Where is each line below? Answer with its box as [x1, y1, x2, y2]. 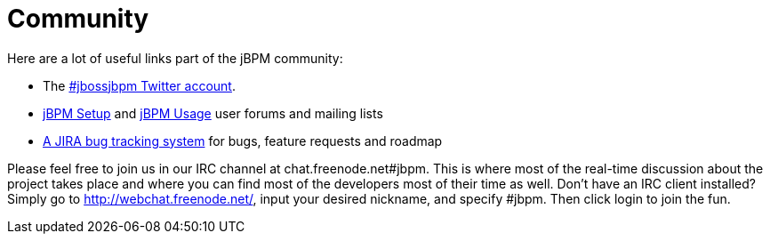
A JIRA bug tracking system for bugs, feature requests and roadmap [43, 133, 443, 149]
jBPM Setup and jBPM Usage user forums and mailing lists [43, 105, 383, 121]
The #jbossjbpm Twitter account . [43, 77, 236, 93]
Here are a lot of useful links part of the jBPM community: [7, 50, 343, 66]
